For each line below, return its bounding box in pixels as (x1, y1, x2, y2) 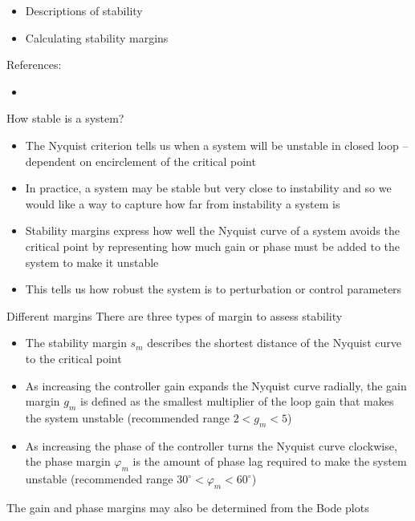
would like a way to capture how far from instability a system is (25, 195, 340, 212)
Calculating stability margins (25, 29, 169, 46)
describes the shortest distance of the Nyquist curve (147, 334, 401, 351)
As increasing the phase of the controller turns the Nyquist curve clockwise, (25, 437, 397, 454)
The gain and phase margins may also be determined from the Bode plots (6, 499, 369, 515)
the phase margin (25, 453, 111, 470)
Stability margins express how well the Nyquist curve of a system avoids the (25, 222, 400, 239)
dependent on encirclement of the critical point (25, 152, 256, 169)
